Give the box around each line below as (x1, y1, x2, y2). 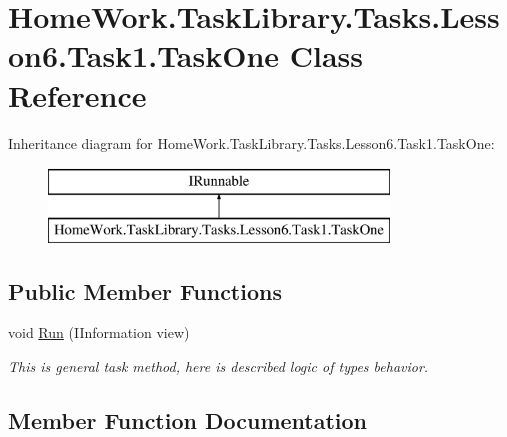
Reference (8, 74, 147, 115)
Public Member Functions (8, 275, 282, 306)
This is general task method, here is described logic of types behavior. (8, 356, 429, 377)
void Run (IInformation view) (8, 322, 190, 343)
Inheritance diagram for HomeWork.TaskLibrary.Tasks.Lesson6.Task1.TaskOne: (8, 132, 495, 153)
